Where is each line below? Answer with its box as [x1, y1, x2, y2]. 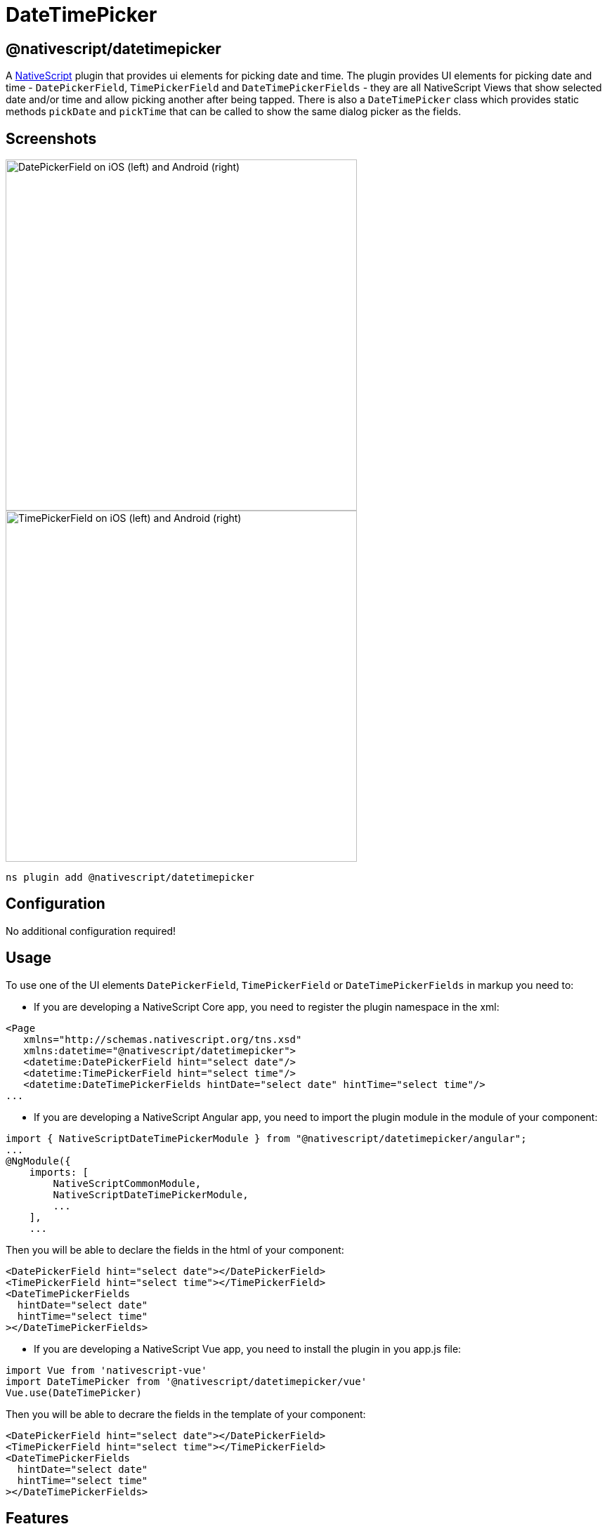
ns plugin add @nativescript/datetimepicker [6, 872, 255, 884]
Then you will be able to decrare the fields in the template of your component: [6, 1407, 366, 1420]
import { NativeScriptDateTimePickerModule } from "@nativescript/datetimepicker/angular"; [6, 1132, 527, 1144]
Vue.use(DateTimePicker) [6, 1386, 142, 1398]
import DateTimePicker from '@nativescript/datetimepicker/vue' [6, 1375, 367, 1387]
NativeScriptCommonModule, [53, 1177, 202, 1189]
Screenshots [6, 129, 97, 147]
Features [6, 1509, 69, 1528]
